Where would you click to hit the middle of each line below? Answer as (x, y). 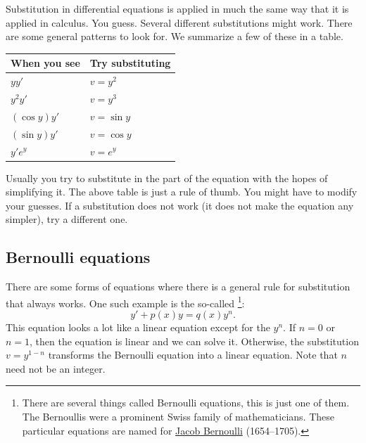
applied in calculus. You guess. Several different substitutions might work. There (179, 22)
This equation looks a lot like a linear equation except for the (138, 327)
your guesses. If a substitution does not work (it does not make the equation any (180, 205)
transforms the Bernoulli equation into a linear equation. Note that (193, 355)
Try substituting (130, 63)
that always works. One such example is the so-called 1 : (125, 302)
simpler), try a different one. (67, 219)
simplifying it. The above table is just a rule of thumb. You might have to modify (182, 192)
